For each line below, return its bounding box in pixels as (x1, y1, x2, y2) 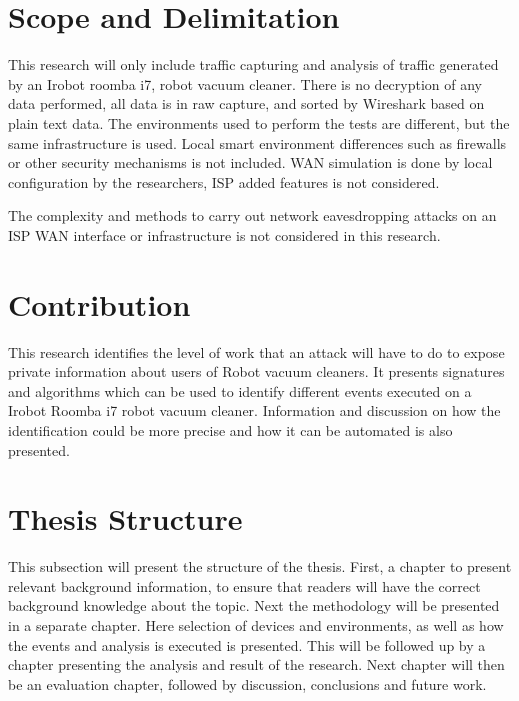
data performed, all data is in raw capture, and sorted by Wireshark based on (8, 93, 485, 114)
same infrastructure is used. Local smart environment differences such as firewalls (8, 132, 507, 153)
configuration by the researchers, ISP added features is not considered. (8, 171, 440, 192)
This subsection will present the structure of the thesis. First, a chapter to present (8, 556, 512, 577)
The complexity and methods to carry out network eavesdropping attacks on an (8, 205, 497, 226)
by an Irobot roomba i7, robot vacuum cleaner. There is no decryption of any (8, 73, 482, 94)
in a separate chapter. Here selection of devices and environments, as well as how (8, 615, 504, 636)
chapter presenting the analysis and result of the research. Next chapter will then (8, 654, 505, 675)
